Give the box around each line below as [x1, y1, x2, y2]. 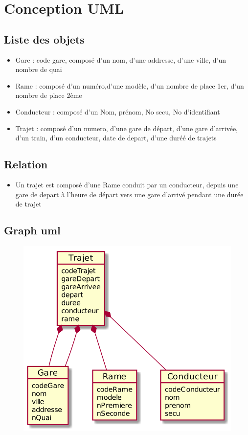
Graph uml [4, 223, 61, 238]
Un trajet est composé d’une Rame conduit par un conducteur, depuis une [15, 179, 239, 189]
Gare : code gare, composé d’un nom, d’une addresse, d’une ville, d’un [15, 54, 226, 65]
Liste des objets [4, 31, 85, 46]
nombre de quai [15, 64, 62, 74]
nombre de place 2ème [15, 90, 82, 100]
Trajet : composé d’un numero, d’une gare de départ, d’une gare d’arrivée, [15, 123, 238, 133]
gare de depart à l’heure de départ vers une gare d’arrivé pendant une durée [15, 189, 244, 199]
